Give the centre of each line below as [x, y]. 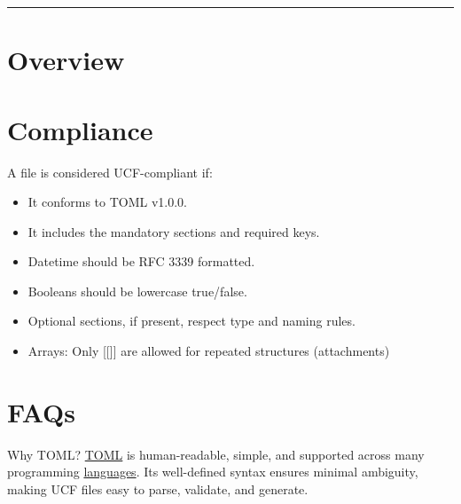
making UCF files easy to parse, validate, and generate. [158, 488]
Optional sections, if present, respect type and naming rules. [191, 321]
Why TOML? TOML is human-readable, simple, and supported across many [216, 454]
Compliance [80, 129]
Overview [66, 60]
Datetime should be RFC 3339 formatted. [141, 261]
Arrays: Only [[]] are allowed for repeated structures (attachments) [209, 351]
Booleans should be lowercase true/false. [137, 291]
